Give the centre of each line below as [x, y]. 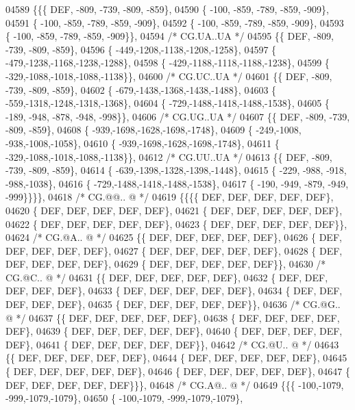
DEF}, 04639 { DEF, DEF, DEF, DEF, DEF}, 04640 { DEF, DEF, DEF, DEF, [174, 331]
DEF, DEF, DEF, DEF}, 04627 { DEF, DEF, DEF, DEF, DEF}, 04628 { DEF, [174, 250]
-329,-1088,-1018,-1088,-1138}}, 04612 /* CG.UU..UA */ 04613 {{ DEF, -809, [169, 156]
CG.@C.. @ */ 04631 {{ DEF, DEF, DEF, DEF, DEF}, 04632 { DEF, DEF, [167, 277]
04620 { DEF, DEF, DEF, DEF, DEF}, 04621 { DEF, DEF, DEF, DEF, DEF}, [174, 210]
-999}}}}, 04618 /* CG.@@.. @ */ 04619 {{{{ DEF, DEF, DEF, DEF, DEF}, [170, 197]
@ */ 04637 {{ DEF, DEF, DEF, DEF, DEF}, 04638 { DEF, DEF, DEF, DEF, [173, 317]
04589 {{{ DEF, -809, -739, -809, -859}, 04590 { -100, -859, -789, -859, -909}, [167, 9]
